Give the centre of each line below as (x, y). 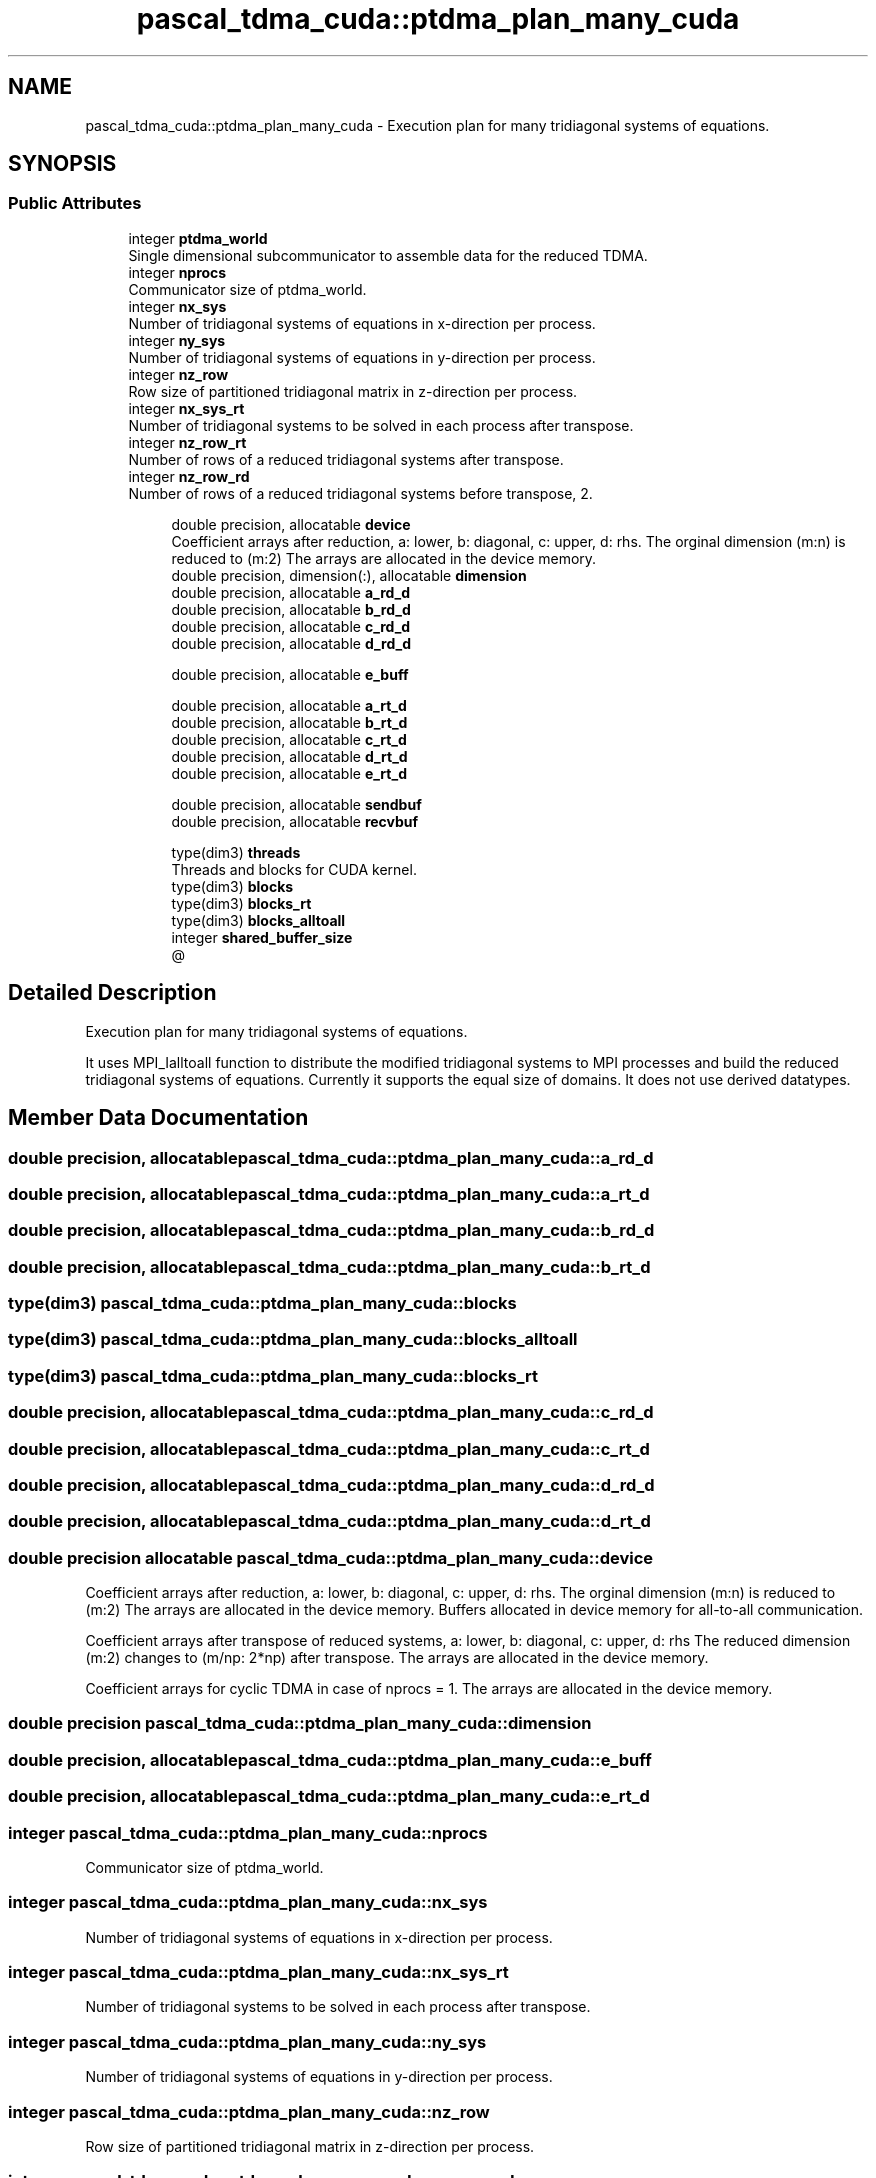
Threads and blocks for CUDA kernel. (294, 869)
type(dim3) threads (236, 852)
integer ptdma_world (198, 238)
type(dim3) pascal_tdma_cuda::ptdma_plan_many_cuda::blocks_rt (273, 1375)
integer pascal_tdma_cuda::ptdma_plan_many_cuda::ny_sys (247, 2041)
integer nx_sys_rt (186, 408)
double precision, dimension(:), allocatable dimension (349, 575)
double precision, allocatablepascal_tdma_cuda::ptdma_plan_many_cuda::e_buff (330, 1759)
